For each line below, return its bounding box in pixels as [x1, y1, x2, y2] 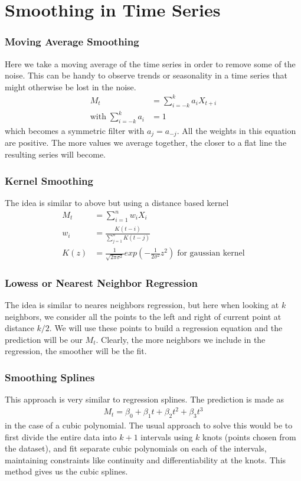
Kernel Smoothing [5, 173, 93, 188]
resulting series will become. [5, 148, 106, 161]
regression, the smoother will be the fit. [5, 345, 147, 357]
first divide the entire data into [5, 430, 117, 443]
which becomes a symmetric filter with [5, 125, 145, 137]
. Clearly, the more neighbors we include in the [96, 333, 266, 345]
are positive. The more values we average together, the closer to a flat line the [5, 136, 287, 149]
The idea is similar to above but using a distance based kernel [5, 196, 229, 208]
